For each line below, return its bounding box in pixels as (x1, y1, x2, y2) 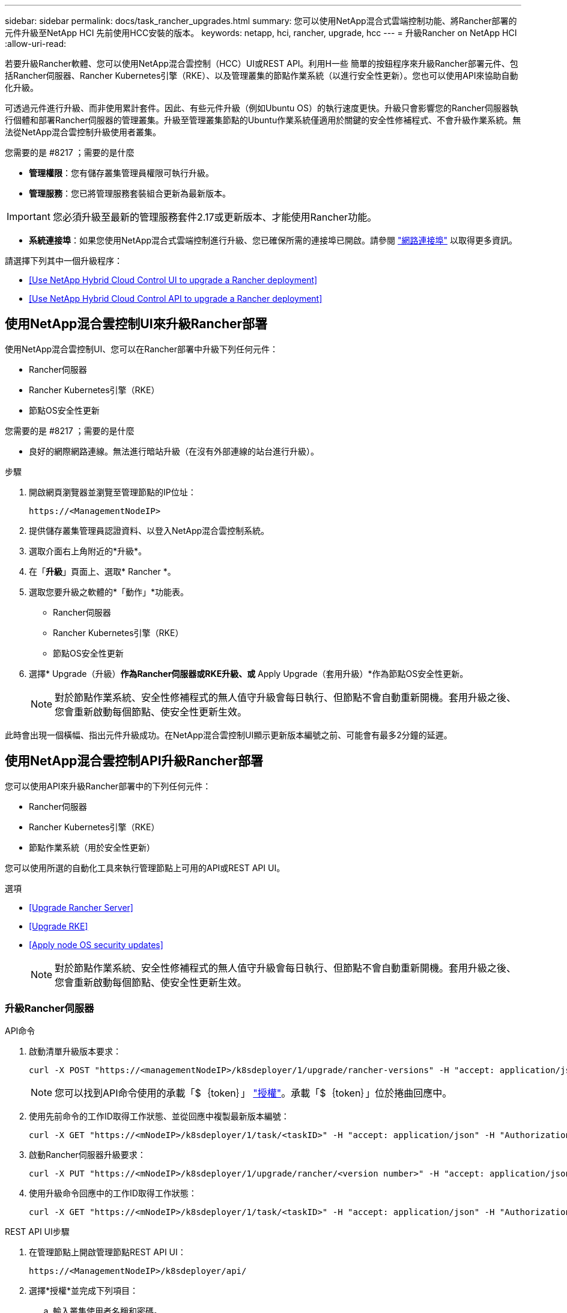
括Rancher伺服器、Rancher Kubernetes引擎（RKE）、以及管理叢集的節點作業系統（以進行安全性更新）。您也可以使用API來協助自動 (5, 70, 518, 81)
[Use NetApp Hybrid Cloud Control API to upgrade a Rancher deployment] (29, 293, 323, 304)
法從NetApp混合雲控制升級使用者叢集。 (5, 127, 162, 137)
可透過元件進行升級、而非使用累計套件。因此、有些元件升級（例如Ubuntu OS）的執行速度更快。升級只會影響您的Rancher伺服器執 (5, 103, 518, 113)
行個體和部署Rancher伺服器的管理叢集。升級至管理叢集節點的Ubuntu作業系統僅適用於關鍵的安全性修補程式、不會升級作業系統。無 (5, 115, 521, 125)
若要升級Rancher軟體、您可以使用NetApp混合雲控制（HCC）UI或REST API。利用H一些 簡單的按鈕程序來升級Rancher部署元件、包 (5, 58, 518, 69)
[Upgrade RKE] (29, 920, 88, 931)
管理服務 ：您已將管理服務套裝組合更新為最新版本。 (29, 188, 231, 198)
